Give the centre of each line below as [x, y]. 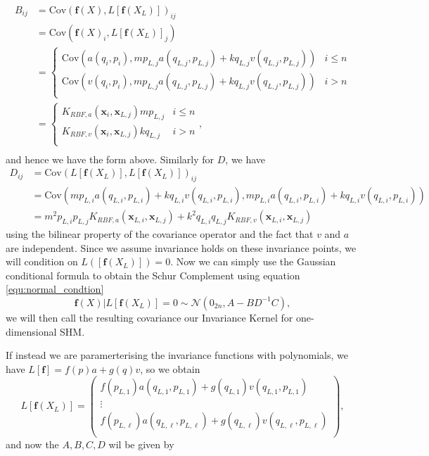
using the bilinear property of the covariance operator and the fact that [160, 234]
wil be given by [141, 444]
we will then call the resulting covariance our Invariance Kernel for [149, 317]
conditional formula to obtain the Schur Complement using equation [153, 275]
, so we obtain [170, 368]
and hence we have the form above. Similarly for [110, 159]
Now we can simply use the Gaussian [256, 261]
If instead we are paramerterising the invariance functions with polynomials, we [177, 355]
